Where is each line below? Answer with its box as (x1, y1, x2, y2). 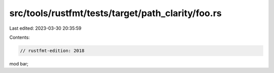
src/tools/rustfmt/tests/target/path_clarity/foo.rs (9, 8, 222, 19)
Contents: (9, 34, 30, 40)
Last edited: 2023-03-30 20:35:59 (9, 25, 82, 31)
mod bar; (9, 60, 29, 66)
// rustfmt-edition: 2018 (20, 48, 85, 53)
